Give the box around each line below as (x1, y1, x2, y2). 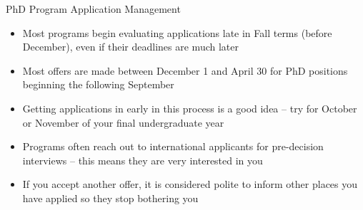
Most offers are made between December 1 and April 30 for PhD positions (22, 63, 348, 78)
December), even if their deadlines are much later (22, 39, 239, 54)
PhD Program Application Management (6, 1, 181, 16)
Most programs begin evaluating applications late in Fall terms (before (22, 25, 332, 40)
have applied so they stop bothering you (22, 190, 199, 205)
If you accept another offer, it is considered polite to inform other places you (22, 177, 358, 191)
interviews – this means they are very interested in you (22, 152, 263, 167)
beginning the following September (22, 77, 174, 92)
